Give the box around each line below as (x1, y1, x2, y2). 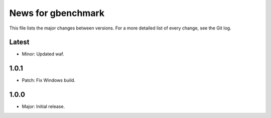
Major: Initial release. (22, 103, 65, 109)
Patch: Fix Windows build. (22, 77, 75, 83)
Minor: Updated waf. (22, 51, 65, 57)
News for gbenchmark (9, 7, 105, 18)
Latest (9, 38, 30, 46)
